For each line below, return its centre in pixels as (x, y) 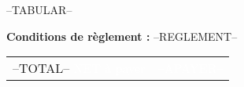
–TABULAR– (39, 9)
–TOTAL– (41, 68)
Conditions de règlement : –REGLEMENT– (122, 36)
